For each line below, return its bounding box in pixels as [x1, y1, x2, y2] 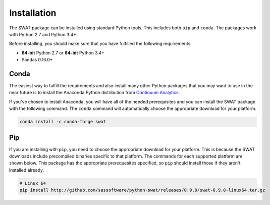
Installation [9, 7, 56, 18]
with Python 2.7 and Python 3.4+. [9, 31, 78, 37]
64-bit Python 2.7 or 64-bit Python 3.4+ [21, 50, 105, 55]
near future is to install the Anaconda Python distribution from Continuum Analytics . [9, 90, 180, 96]
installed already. [9, 167, 44, 173]
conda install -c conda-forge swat [19, 119, 106, 125]
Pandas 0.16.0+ [21, 57, 53, 63]
